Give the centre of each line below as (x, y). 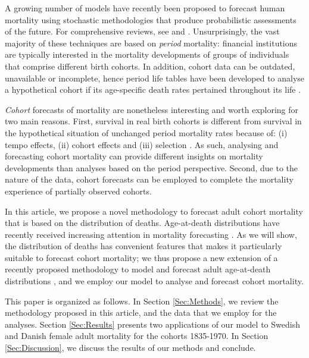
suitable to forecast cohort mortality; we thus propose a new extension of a (141, 257)
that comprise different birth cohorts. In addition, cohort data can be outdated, (150, 66)
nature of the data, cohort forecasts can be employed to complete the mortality (149, 179)
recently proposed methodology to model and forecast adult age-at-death (138, 269)
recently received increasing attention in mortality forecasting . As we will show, (151, 234)
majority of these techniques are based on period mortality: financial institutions (151, 43)
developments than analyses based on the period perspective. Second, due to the (152, 167)
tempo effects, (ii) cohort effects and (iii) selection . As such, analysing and (142, 144)
